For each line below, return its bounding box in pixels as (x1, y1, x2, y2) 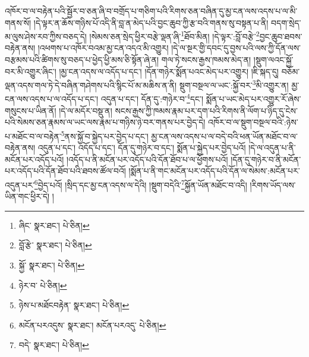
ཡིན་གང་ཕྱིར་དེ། (5, 190, 50, 203)
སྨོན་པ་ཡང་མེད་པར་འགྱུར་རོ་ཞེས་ (206, 93, 301, 105)
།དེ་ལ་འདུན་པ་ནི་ (248, 141, 296, 154)
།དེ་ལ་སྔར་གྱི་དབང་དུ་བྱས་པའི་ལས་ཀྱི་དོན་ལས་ (171, 42, 301, 54)
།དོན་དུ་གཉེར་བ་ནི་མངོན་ (231, 153, 301, 165)
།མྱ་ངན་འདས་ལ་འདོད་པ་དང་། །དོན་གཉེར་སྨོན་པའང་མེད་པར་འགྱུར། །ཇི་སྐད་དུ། (59, 65, 279, 77)
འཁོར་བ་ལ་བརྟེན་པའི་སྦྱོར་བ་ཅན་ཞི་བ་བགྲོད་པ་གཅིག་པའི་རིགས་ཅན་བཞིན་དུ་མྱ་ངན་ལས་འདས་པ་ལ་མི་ (5, 5, 298, 17)
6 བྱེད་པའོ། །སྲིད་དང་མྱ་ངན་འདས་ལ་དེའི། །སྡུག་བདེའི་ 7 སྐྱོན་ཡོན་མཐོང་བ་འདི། (34, 176, 247, 191)
